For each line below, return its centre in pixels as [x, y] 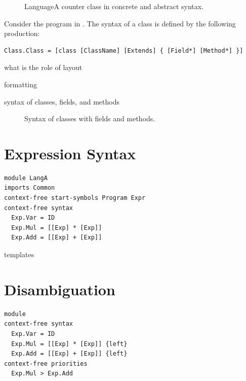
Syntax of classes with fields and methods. [90, 118]
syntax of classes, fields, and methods [62, 101]
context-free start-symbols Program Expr [75, 198]
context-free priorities [46, 363]
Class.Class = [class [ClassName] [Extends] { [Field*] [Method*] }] [124, 50]
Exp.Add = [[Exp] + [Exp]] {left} [69, 354]
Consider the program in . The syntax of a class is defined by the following [120, 23]
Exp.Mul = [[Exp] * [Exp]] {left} [69, 344]
